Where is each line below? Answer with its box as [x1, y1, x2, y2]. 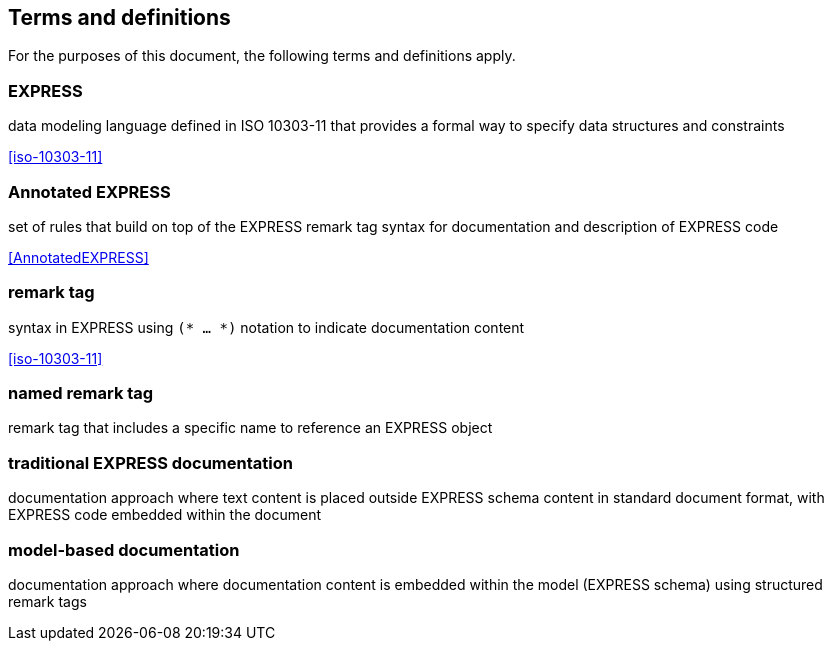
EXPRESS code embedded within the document [8, 506, 322, 524]
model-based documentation [8, 539, 240, 560]
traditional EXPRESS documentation [8, 452, 293, 473]
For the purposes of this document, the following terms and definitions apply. [8, 47, 516, 65]
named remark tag [8, 383, 154, 404]
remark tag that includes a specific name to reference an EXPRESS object [8, 419, 493, 437]
